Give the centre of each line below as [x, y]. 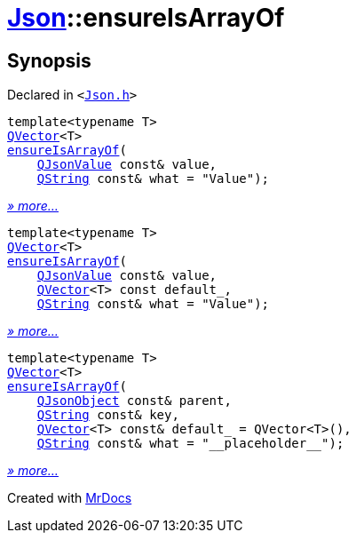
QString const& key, [108, 415]
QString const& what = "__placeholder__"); [190, 444]
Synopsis [49, 60]
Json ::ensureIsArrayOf [146, 18]
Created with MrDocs [70, 498]
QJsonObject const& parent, [134, 401]
